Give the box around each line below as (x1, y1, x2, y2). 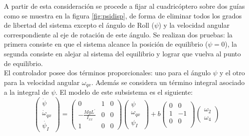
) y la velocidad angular (158, 20, 230, 30)
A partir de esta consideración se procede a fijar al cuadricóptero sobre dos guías (4, 1, 245, 11)
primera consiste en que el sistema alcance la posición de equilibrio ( (4, 39, 208, 49)
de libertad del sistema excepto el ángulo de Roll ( (4, 20, 154, 30)
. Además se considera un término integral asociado (91, 77, 245, 87)
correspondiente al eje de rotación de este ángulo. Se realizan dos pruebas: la (4, 29, 233, 39)
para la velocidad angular (4, 77, 80, 87)
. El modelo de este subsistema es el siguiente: (56, 87, 193, 97)
